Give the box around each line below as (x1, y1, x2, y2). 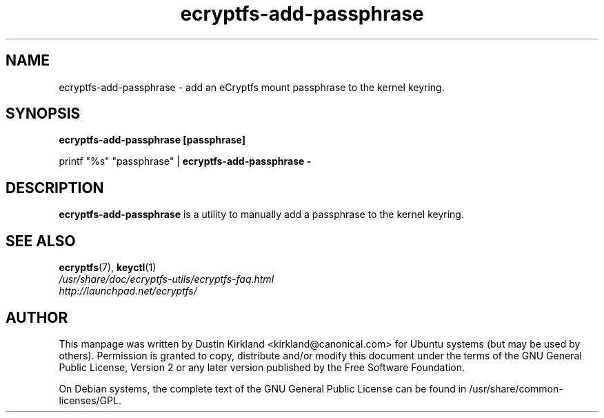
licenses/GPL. (59, 394, 121, 406)
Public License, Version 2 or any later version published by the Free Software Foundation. (59, 361, 465, 373)
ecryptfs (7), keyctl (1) (59, 261, 157, 274)
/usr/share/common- (469, 382, 563, 395)
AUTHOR (6, 308, 68, 326)
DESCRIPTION (6, 179, 104, 197)
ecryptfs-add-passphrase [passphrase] (59, 134, 246, 146)
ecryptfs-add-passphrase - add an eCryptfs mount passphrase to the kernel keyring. (59, 81, 445, 93)
